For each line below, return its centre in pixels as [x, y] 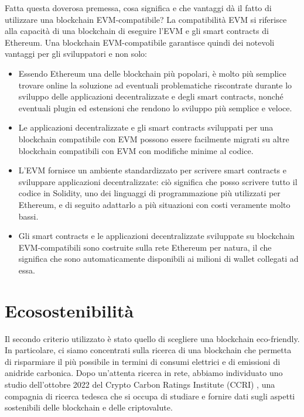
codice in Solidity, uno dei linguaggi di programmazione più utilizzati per [149, 193]
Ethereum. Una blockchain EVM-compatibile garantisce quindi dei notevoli [140, 42]
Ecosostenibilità [69, 310]
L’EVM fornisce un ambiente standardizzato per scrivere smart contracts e [152, 170]
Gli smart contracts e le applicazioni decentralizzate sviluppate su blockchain [156, 236]
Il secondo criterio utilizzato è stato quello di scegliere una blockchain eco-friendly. [152, 338]
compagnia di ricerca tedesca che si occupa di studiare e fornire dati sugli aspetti [150, 396]
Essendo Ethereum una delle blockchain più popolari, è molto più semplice [152, 73]
